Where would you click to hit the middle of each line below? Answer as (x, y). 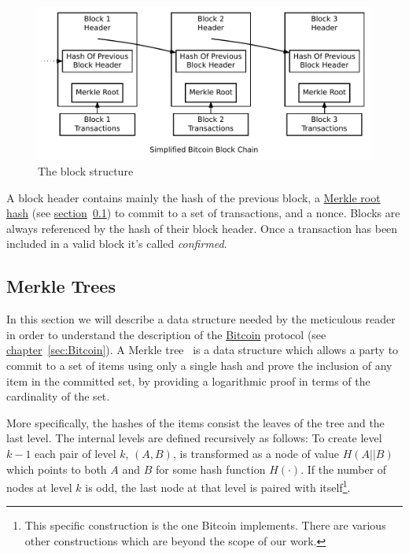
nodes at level (39, 487)
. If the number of (344, 469)
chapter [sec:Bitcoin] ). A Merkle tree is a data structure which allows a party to (203, 350)
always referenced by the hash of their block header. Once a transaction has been (202, 228)
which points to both (57, 469)
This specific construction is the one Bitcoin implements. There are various (205, 525)
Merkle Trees (61, 286)
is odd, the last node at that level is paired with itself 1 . (218, 486)
